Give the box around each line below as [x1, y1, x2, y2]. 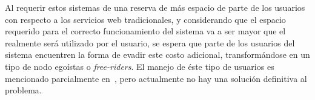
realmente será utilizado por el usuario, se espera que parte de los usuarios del [5, 36, 295, 49]
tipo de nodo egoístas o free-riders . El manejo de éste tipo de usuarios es [5, 60, 274, 72]
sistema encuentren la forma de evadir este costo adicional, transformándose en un [5, 48, 310, 61]
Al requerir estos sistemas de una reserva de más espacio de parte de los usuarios [5, 1, 305, 13]
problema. [5, 84, 42, 96]
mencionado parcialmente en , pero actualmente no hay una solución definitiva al [5, 72, 307, 84]
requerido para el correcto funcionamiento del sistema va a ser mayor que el [5, 25, 286, 37]
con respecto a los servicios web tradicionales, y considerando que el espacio [5, 13, 286, 25]
